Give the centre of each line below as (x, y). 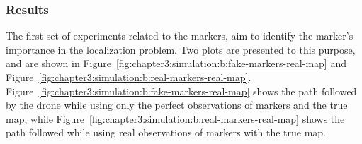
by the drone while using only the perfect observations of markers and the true (177, 105)
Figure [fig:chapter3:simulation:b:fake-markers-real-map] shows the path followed (181, 91)
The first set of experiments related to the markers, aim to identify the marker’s (180, 36)
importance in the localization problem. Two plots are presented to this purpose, (181, 49)
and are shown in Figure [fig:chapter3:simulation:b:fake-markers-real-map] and (176, 63)
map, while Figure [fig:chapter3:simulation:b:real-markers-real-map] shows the (175, 118)
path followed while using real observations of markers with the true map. (166, 132)
